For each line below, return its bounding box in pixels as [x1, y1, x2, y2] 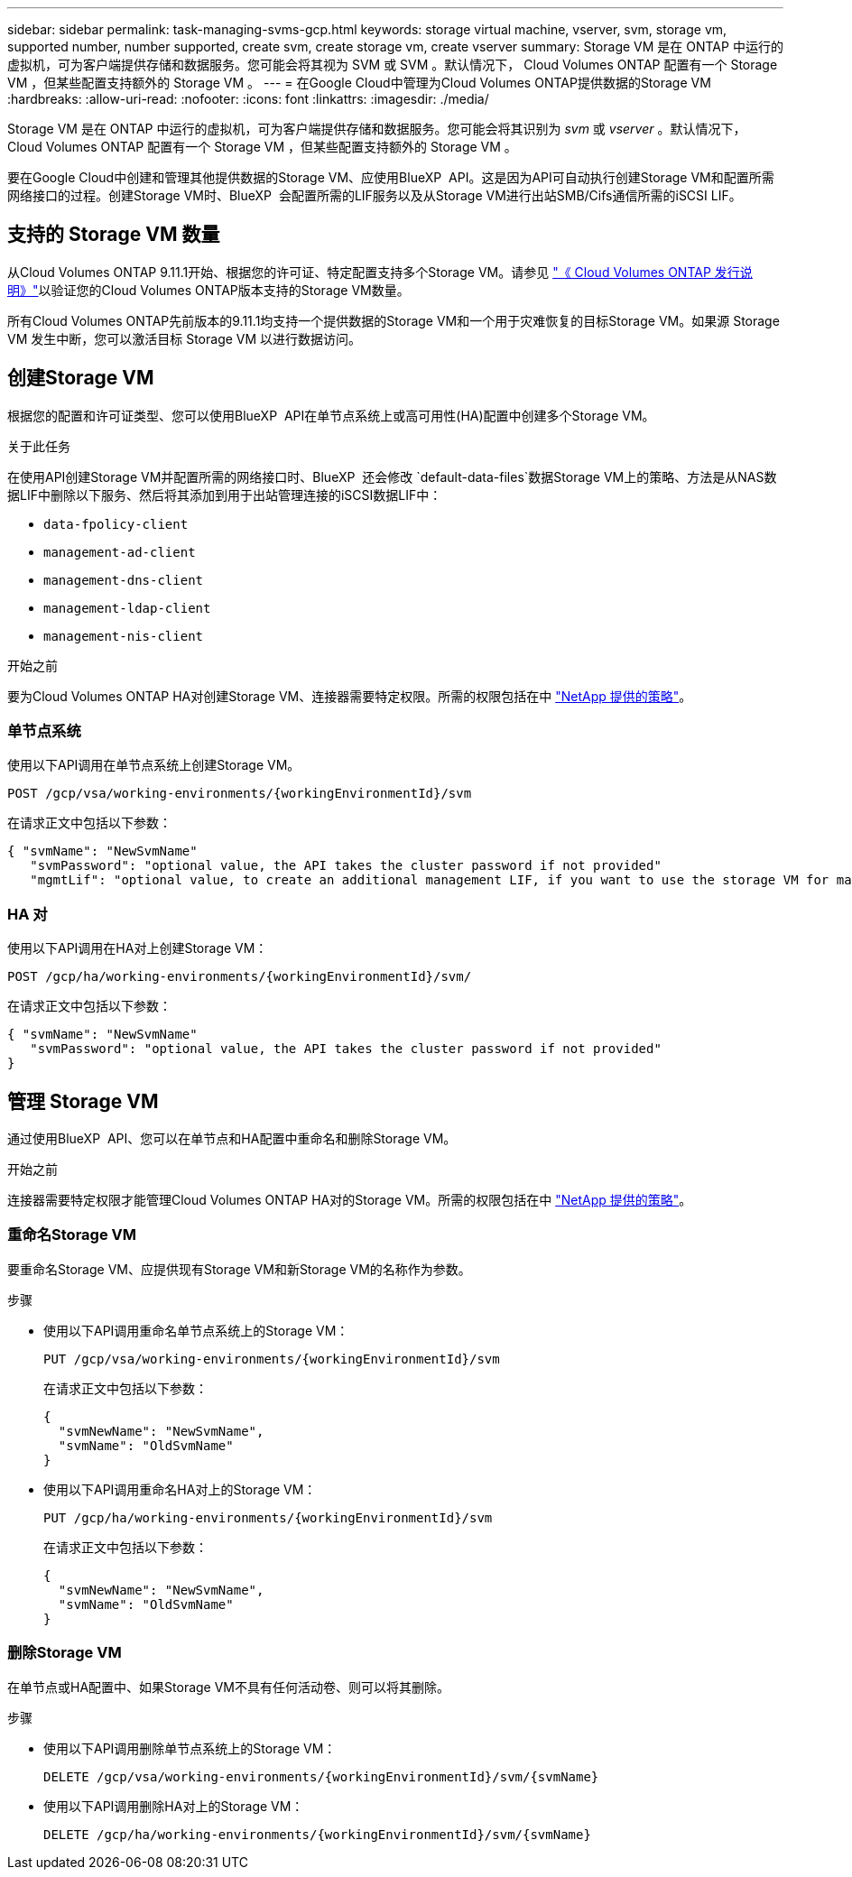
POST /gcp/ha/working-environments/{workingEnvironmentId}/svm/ [7, 969, 472, 985]
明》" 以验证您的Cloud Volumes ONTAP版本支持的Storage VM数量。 [7, 282, 410, 298]
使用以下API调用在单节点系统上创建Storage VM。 [7, 757, 301, 773]
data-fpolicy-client [43, 516, 189, 532]
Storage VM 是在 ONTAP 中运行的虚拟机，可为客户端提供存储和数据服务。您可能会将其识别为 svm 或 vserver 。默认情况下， [7, 121, 746, 136]
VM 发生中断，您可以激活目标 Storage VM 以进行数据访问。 [7, 330, 362, 347]
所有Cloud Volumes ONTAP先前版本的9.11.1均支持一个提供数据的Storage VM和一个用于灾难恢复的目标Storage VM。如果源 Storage [7, 312, 780, 328]
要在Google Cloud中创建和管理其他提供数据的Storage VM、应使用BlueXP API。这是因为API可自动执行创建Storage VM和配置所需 [7, 170, 774, 185]
